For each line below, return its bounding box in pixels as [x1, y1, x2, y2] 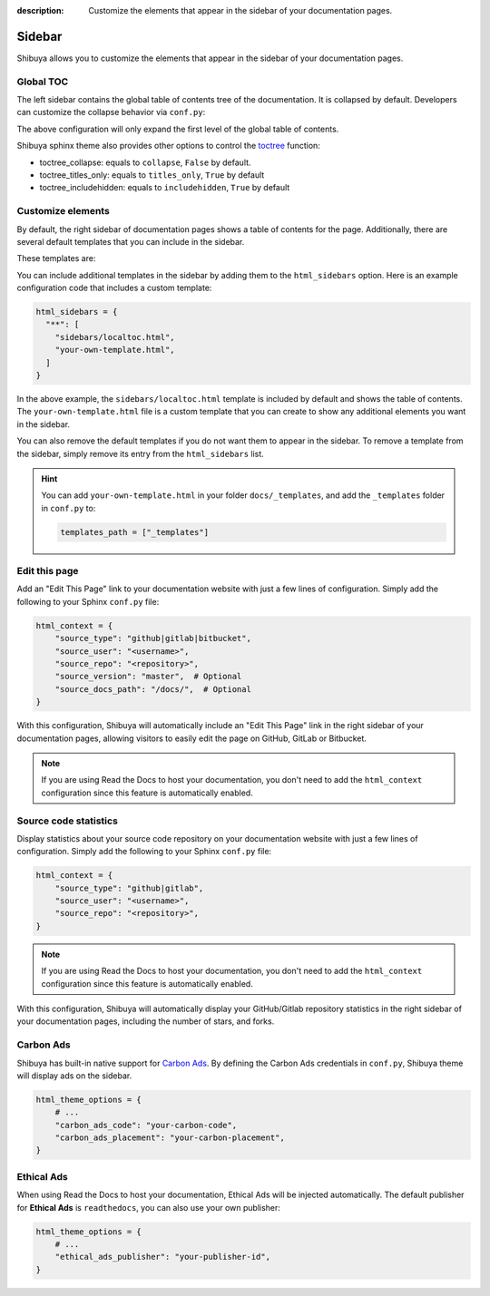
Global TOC [16, 75, 69, 88]
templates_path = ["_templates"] [60, 527, 209, 537]
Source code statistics [16, 814, 118, 827]
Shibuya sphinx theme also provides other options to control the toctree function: [16, 141, 321, 151]
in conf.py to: [41, 502, 96, 513]
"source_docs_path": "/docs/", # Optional [54, 684, 251, 694]
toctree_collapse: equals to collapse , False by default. [39, 157, 251, 168]
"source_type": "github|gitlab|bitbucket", [54, 633, 251, 644]
